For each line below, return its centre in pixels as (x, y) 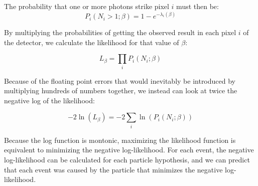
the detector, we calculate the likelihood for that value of (92, 42)
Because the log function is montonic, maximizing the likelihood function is (120, 140)
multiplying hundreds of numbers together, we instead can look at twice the (121, 90)
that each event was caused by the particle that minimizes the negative (113, 169)
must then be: (198, 6)
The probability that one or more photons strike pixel (87, 6)
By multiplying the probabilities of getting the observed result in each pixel (120, 32)
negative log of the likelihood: (49, 100)
